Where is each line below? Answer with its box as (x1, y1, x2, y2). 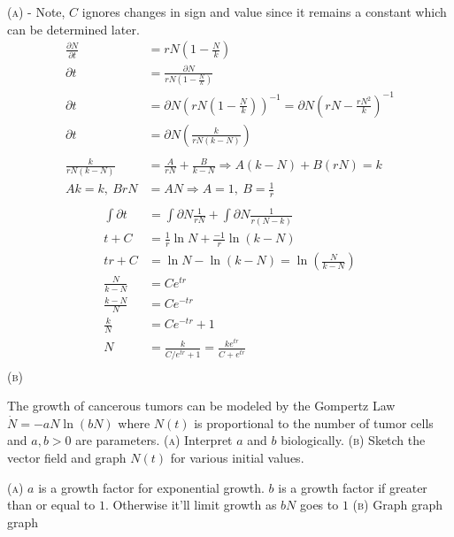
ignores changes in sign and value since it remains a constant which (81, 3, 447, 20)
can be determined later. (7, 19, 140, 38)
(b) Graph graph (352, 495, 442, 514)
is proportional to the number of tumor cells (194, 413, 434, 432)
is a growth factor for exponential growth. (38, 478, 265, 496)
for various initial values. (170, 448, 304, 466)
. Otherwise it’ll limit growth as (104, 495, 277, 514)
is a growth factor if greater (278, 478, 427, 496)
